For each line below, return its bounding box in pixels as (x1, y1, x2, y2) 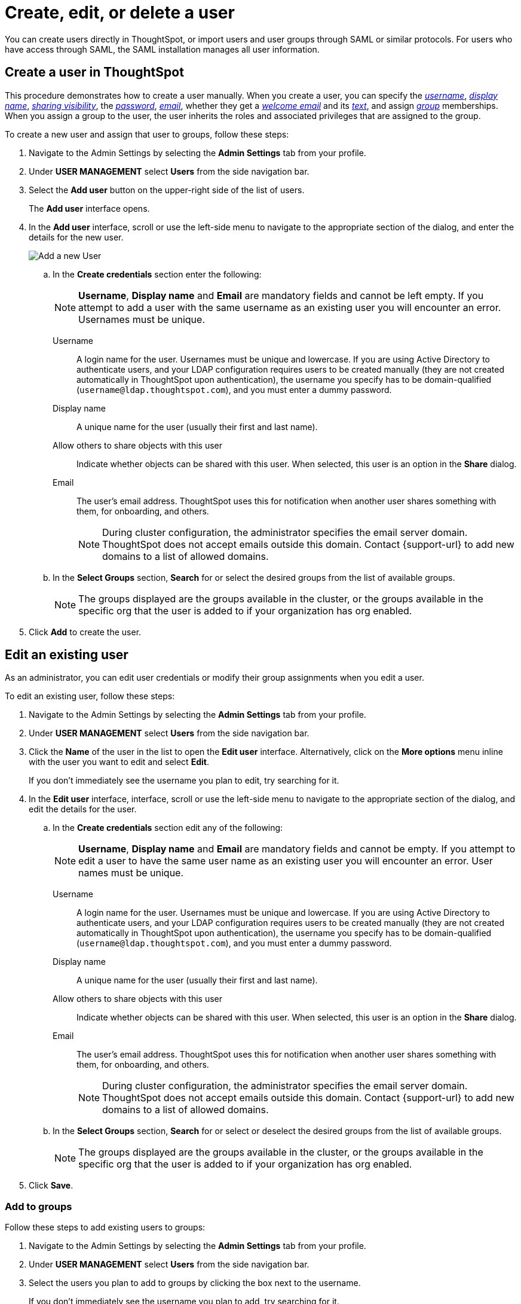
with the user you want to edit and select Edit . (29, 757, 209, 767)
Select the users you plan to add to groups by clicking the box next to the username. (29, 1278, 361, 1288)
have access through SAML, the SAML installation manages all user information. (5, 44, 320, 54)
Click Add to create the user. (29, 626, 142, 637)
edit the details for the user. (29, 804, 137, 815)
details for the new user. (29, 231, 124, 242)
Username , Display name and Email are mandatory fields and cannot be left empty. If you (78, 289, 484, 301)
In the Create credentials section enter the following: (53, 269, 262, 279)
